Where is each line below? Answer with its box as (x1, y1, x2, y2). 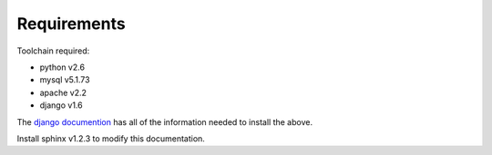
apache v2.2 (39, 87, 87, 98)
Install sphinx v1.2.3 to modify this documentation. (16, 132, 205, 144)
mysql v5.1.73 (39, 74, 90, 85)
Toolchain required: (16, 45, 90, 56)
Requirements (16, 14, 127, 34)
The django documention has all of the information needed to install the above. (16, 116, 313, 127)
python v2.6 (39, 62, 86, 73)
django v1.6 (39, 100, 83, 111)
